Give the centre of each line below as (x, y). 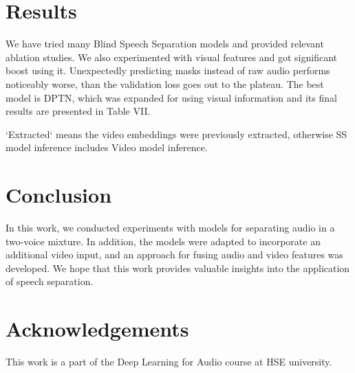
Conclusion (59, 195)
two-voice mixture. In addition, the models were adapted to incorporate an (163, 241)
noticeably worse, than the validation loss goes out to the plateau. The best (165, 83)
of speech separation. (50, 281)
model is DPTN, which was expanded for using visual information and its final (171, 97)
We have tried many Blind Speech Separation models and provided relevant (165, 44)
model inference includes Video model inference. (107, 147)
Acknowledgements (97, 329)
